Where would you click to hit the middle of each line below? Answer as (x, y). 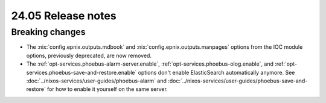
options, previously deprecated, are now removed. (89, 55)
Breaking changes (48, 32)
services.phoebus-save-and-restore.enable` (81, 72)
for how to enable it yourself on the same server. (108, 89)
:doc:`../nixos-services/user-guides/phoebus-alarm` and (97, 81)
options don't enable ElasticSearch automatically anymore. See (216, 72)
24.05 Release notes (64, 16)
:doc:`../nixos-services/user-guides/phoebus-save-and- (238, 81)
